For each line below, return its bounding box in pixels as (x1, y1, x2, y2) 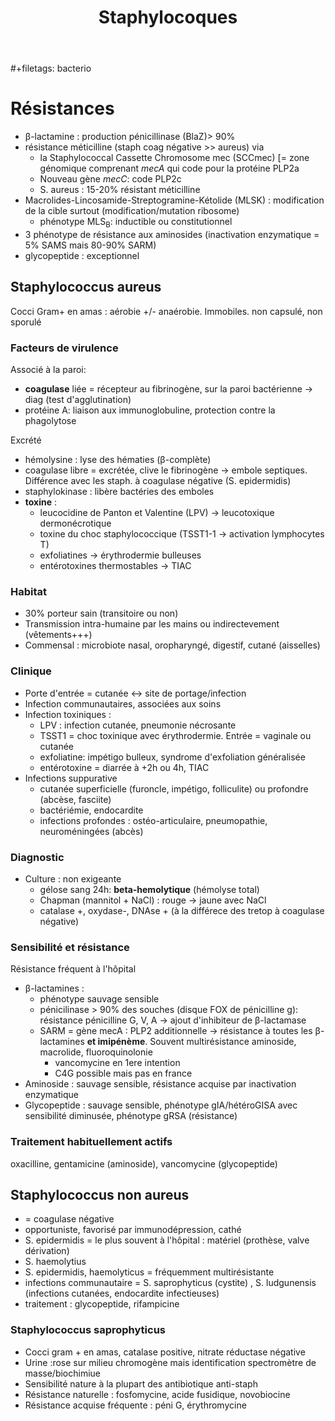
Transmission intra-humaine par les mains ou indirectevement (24, 618, 280, 630)
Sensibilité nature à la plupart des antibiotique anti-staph (24, 1377, 258, 1390)
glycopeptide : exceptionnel (24, 249, 140, 261)
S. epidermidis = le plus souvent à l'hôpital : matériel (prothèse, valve (24, 1234, 310, 1246)
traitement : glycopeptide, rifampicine (24, 1298, 180, 1310)
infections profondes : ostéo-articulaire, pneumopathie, (39, 814, 268, 826)
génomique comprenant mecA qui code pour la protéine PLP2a (39, 162, 300, 175)
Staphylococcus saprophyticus (10, 1323, 166, 1337)
